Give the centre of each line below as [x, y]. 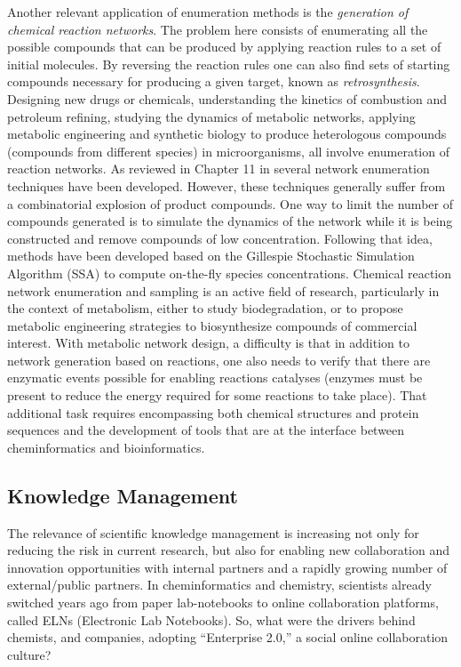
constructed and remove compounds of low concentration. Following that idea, [220, 238]
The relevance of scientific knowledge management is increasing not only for [213, 532]
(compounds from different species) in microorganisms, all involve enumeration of [228, 151]
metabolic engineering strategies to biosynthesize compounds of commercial [212, 325]
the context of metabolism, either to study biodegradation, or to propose [205, 308]
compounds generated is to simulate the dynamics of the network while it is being [230, 221]
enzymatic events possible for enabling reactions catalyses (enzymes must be [215, 378]
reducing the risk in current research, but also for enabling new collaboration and [228, 550]
